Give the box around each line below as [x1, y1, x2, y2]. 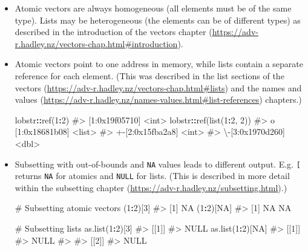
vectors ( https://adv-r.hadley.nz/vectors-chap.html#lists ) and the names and [15, 81, 302, 94]
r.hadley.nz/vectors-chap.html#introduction [15, 37, 178, 50]
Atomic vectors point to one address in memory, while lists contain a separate [15, 57, 303, 70]
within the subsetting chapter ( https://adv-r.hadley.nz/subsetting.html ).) [15, 181, 287, 194]
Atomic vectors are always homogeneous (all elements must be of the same [15, 2, 292, 14]
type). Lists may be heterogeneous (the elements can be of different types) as [15, 13, 301, 26]
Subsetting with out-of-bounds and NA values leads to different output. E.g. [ [15, 157, 301, 170]
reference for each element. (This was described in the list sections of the [15, 69, 284, 82]
